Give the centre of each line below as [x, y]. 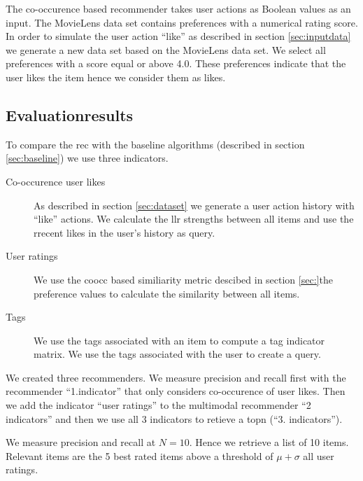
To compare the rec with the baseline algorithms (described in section [155, 144]
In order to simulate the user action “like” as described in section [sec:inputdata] [178, 36]
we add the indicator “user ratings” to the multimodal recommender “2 [158, 405]
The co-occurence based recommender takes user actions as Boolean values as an [178, 8]
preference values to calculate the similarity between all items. [167, 293]
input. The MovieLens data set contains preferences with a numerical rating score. [182, 22]
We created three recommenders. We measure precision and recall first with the [176, 377]
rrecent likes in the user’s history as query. [124, 232]
